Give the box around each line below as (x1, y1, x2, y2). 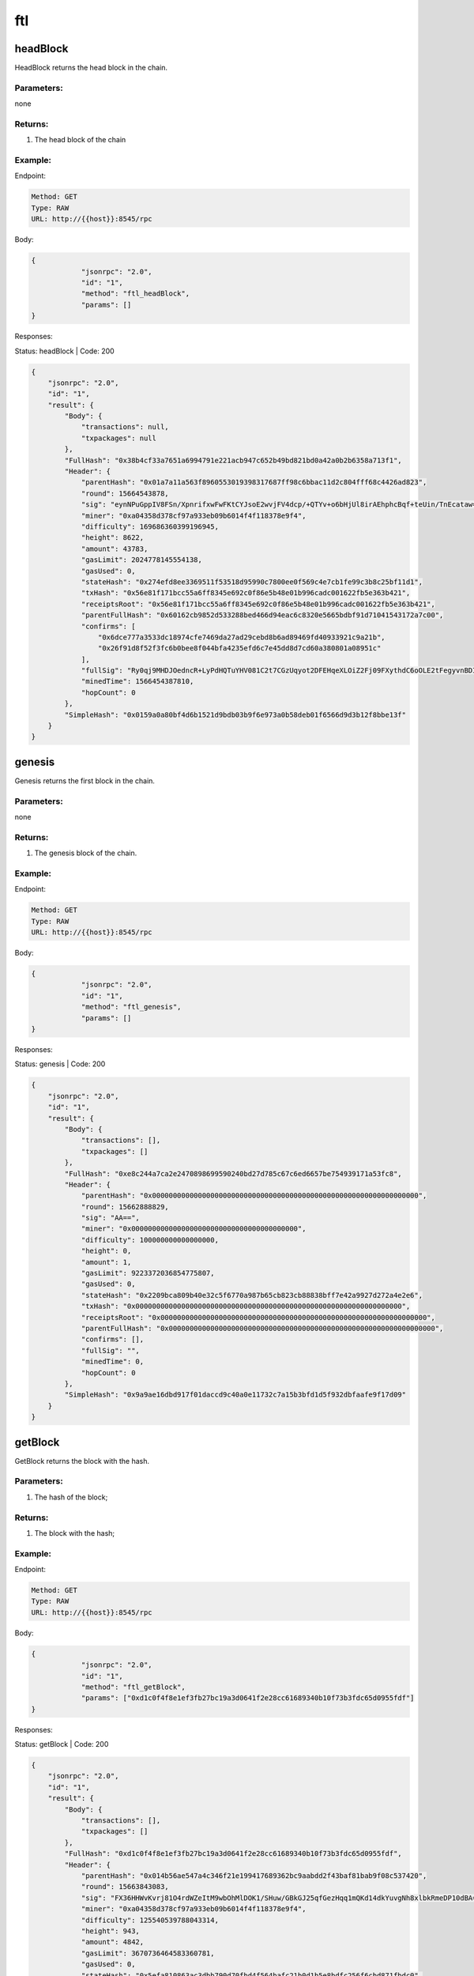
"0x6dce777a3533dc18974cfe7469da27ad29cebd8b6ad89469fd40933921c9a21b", (97, 632, 386, 642)
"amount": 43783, (81, 544, 149, 553)
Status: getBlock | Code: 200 (14, 1740, 109, 1749)
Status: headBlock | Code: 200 (14, 346, 115, 356)
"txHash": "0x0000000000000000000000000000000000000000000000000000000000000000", (81, 1302, 411, 1311)
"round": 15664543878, (81, 488, 169, 498)
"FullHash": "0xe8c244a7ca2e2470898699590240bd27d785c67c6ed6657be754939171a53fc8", (64, 1169, 402, 1178)
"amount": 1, (81, 1258, 132, 1266)
